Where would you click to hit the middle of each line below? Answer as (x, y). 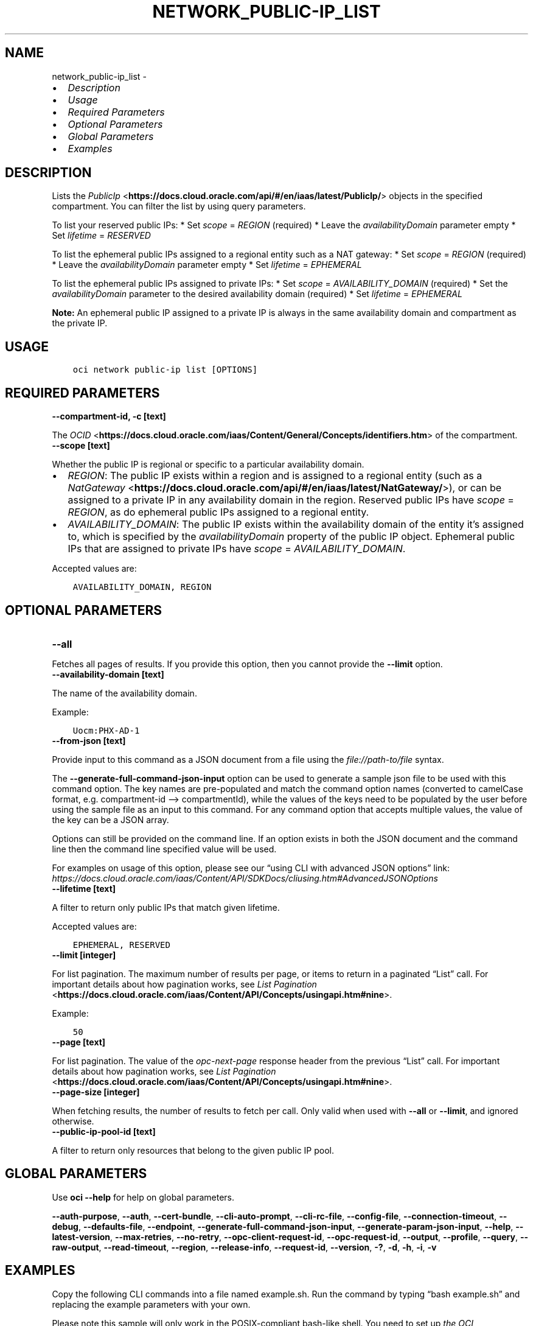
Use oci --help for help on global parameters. (143, 1197)
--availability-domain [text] (108, 674)
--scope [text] (81, 446)
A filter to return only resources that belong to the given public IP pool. (193, 1150)
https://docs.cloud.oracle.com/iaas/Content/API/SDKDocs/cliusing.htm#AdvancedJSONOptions (245, 878)
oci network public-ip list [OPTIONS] (165, 370)
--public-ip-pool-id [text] (104, 1131)
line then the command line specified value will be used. (164, 849)
